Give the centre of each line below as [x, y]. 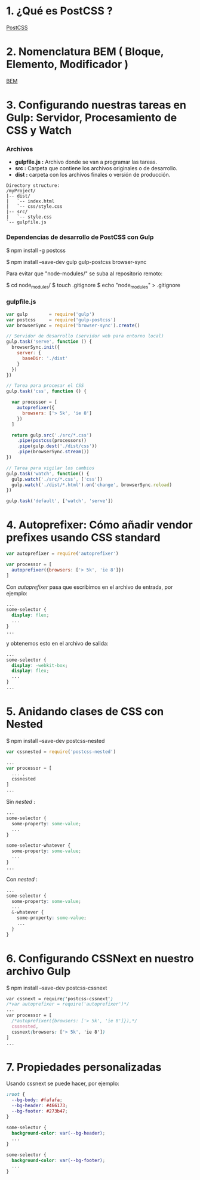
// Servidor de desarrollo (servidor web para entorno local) [85, 336]
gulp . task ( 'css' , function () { [46, 391]
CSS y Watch [39, 130]
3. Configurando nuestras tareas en [96, 105]
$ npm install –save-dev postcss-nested [56, 740]
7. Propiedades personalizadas [84, 1067]
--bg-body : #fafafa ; [37, 1100]
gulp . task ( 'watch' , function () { [48, 474]
